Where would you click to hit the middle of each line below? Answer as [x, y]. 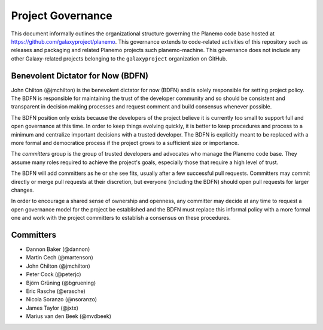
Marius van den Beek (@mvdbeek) [69, 316]
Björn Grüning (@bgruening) [61, 283]
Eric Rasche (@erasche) [56, 291]
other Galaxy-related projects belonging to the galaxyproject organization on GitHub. [119, 58]
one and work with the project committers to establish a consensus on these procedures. [121, 218]
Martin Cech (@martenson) [60, 258]
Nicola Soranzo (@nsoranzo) [62, 299]
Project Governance [62, 16]
